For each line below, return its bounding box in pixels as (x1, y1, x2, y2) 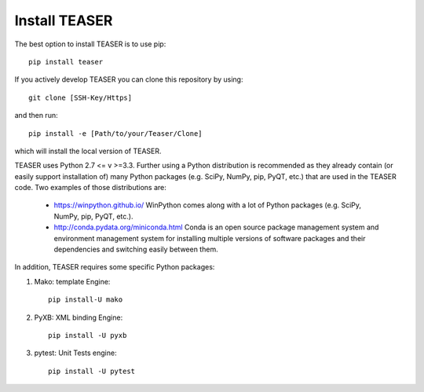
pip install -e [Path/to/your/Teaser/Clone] (28, 129, 203, 137)
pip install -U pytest (48, 366, 136, 376)
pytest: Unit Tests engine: (34, 348, 117, 357)
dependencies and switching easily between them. (53, 244, 219, 255)
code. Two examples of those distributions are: (14, 183, 166, 192)
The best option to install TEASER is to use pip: (14, 39, 166, 49)
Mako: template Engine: (34, 277, 111, 286)
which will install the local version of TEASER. (14, 146, 162, 156)
